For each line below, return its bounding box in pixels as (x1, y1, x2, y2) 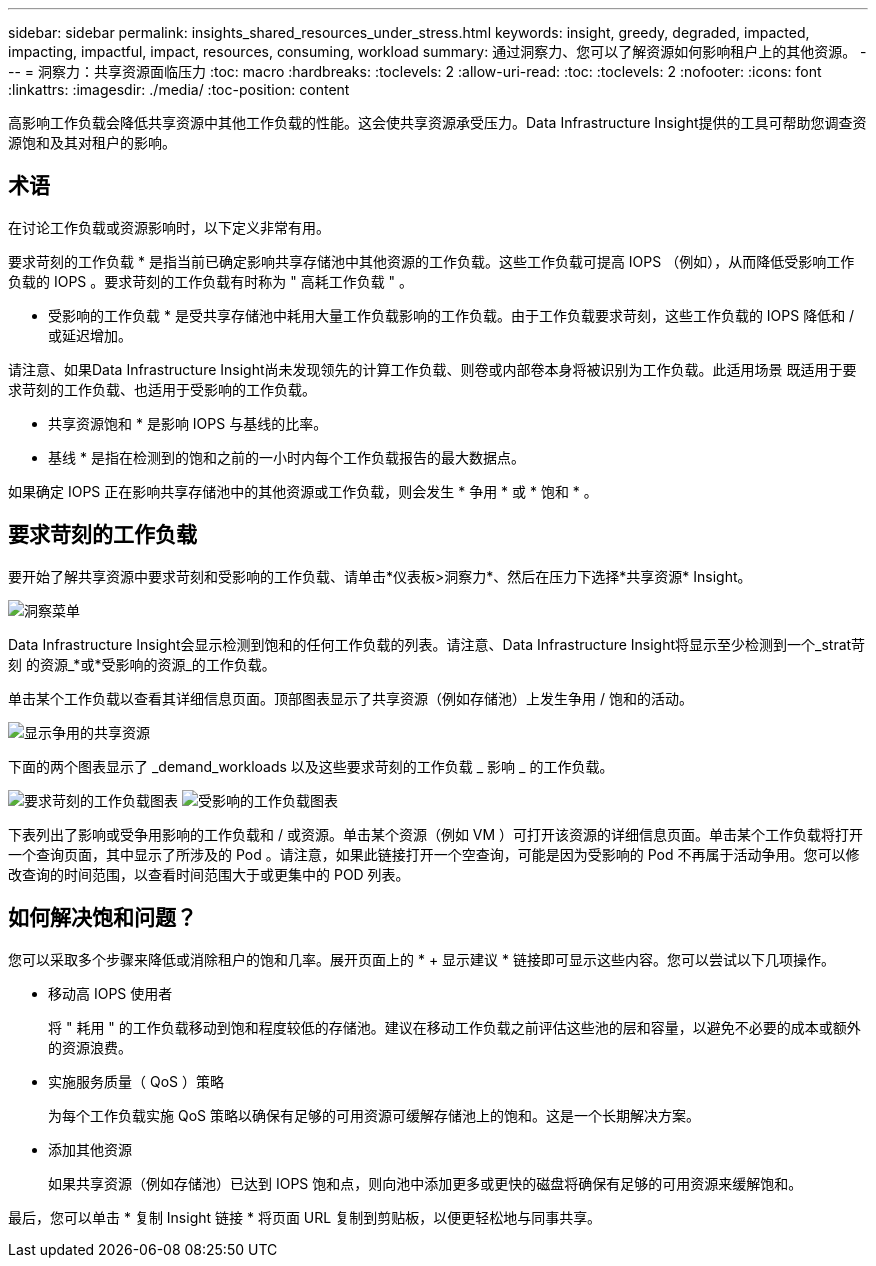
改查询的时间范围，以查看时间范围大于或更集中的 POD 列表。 (8, 865, 410, 883)
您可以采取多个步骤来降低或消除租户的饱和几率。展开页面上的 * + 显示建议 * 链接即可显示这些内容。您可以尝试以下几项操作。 (8, 950, 835, 968)
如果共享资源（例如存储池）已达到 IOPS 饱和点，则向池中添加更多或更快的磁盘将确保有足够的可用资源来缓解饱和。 (48, 1174, 803, 1192)
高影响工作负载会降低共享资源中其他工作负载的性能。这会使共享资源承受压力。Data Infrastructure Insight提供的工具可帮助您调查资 (8, 114, 867, 131)
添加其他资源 (48, 1140, 132, 1158)
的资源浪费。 (48, 1038, 132, 1056)
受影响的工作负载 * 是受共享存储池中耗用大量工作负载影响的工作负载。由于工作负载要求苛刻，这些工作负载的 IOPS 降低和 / (48, 306, 855, 324)
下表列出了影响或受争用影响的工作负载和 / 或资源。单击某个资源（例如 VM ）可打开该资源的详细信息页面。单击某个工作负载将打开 (8, 825, 864, 843)
